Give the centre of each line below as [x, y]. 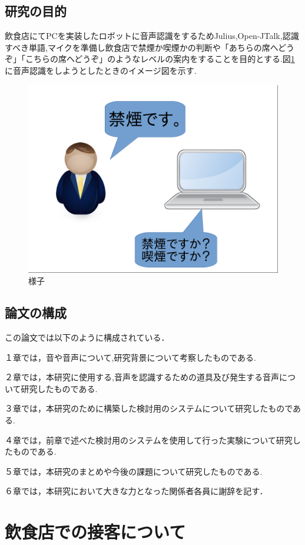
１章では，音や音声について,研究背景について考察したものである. [130, 357]
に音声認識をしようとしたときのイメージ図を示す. [101, 70]
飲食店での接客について [95, 532]
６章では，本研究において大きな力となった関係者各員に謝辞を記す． [136, 491]
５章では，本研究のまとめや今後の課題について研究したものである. [134, 471]
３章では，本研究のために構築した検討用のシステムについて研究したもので [149, 408]
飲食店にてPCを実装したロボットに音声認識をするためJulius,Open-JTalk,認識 [152, 36]
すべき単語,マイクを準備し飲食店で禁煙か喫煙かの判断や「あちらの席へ [141, 47]
